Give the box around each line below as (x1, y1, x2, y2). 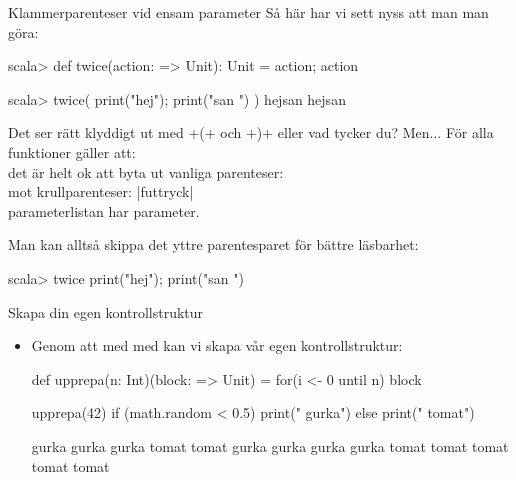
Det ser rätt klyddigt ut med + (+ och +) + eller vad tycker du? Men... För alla (8, 122, 494, 143)
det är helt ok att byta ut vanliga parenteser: (8, 161, 284, 182)
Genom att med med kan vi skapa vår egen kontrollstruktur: (31, 335, 403, 356)
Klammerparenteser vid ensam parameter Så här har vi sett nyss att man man (8, 2, 489, 22)
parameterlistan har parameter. (8, 200, 200, 221)
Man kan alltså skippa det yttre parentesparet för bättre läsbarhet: (8, 234, 419, 255)
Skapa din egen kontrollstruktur (8, 301, 204, 322)
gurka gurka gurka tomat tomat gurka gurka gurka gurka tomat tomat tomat (31, 435, 509, 456)
